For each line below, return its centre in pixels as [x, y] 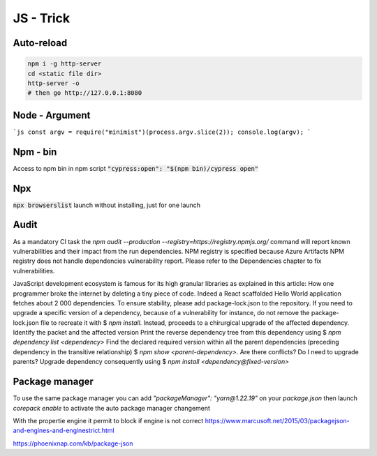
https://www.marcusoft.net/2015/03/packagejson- [278, 420]
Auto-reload [40, 43]
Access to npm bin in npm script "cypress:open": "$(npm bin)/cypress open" [136, 168]
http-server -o [53, 83]
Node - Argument [52, 115]
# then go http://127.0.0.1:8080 [85, 93]
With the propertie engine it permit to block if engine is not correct [108, 420]
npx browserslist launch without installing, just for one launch [107, 205]
